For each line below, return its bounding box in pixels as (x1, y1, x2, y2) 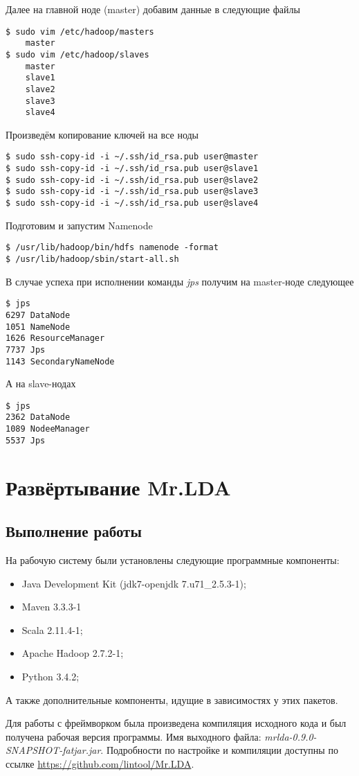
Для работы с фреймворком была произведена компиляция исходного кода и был (6, 716, 347, 730)
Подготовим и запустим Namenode (6, 218, 153, 232)
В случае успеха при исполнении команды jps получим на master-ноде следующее (6, 274, 354, 288)
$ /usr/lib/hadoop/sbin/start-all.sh (6, 254, 179, 264)
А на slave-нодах (6, 376, 76, 391)
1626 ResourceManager (6, 333, 105, 344)
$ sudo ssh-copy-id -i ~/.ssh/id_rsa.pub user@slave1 (6, 164, 259, 174)
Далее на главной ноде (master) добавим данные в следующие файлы (6, 2, 300, 16)
